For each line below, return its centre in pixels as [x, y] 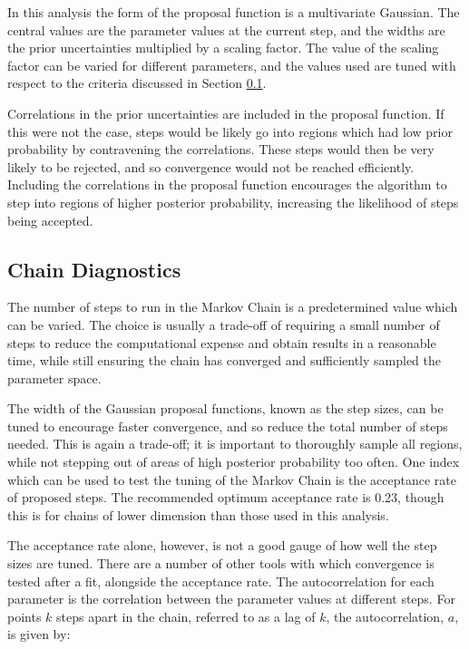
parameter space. [54, 378]
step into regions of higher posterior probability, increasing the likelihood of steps [233, 202]
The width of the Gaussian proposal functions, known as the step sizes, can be [225, 408]
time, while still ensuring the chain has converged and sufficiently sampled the [225, 360]
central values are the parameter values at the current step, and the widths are [226, 29]
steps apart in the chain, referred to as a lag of [186, 616]
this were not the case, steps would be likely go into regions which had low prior [230, 131]
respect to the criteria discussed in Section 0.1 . [137, 83]
